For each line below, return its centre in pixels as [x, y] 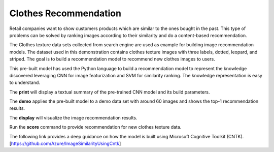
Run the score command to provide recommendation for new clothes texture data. [95, 127]
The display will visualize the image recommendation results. [73, 117]
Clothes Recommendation [65, 13]
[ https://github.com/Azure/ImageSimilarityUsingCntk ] [65, 144]
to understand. [25, 83]
